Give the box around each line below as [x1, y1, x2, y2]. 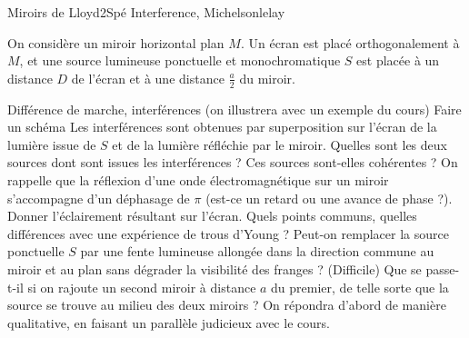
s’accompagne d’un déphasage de [7, 188, 190, 207]
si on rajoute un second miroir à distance [27, 277, 256, 296]
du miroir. [239, 68, 295, 87]
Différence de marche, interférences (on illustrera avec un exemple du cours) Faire [7, 99, 462, 118]
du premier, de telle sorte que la [271, 277, 449, 296]
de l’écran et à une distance [71, 68, 225, 87]
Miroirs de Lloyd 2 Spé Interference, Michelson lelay [7, 3, 285, 21]
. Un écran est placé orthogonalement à [240, 33, 460, 52]
